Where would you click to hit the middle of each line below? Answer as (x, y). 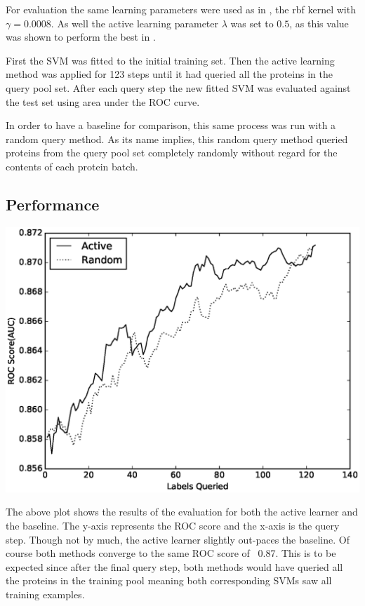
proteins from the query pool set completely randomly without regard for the (172, 153)
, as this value (319, 23)
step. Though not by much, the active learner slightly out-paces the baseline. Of (178, 539)
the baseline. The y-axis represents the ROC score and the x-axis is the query (173, 525)
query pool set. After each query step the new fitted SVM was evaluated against (178, 87)
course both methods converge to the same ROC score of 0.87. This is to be (171, 553)
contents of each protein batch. (72, 166)
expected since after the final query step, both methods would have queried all (174, 566)
